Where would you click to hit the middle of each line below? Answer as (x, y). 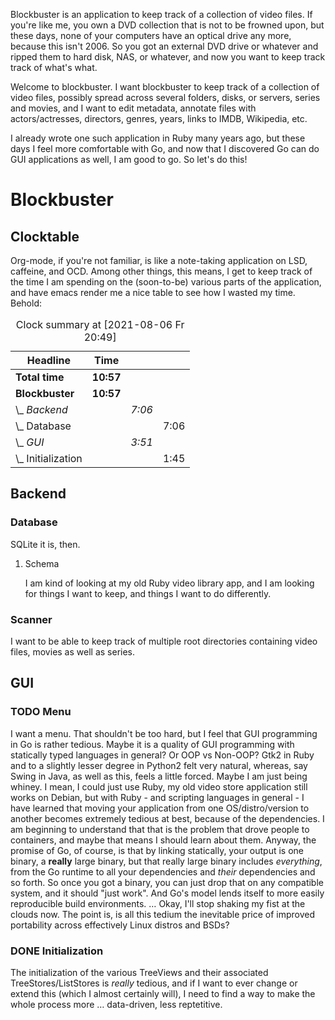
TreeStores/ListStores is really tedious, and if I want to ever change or (154, 983)
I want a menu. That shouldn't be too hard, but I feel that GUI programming (164, 733)
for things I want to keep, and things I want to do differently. (148, 593)
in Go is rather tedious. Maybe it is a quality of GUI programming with (152, 744)
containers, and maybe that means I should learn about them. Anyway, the (163, 840)
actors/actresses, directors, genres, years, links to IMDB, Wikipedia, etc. (159, 118)
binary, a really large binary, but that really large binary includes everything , (166, 861)
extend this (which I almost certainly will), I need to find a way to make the (163, 993)
